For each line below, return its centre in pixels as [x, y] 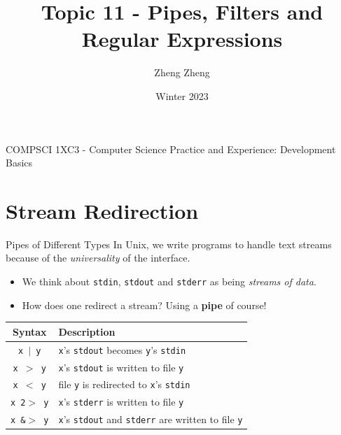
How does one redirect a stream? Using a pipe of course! [144, 305]
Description [87, 331]
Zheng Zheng [182, 72]
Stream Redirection [102, 210]
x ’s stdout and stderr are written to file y [151, 419]
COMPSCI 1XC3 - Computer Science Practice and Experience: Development [171, 149]
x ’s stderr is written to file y [121, 402]
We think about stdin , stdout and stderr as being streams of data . [169, 281]
